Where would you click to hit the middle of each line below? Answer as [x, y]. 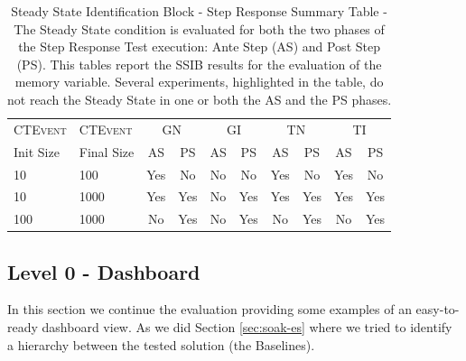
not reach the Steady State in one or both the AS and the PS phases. [200, 99]
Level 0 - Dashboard [104, 271]
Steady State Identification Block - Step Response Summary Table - [199, 11]
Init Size [37, 151]
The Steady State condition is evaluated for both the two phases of [199, 28]
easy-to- [438, 309]
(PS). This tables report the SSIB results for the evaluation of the [199, 64]
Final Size [107, 151]
